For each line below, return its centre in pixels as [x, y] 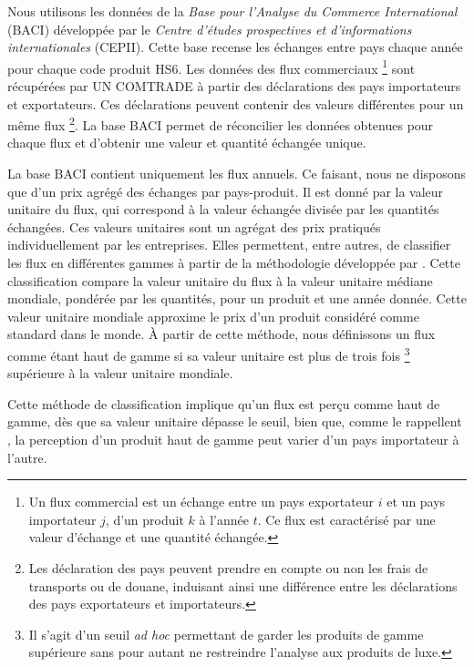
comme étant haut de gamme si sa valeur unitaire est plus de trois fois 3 [209, 354]
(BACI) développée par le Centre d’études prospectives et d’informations [210, 29]
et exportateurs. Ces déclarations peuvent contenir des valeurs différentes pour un [236, 103]
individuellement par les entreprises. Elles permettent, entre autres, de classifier [229, 245]
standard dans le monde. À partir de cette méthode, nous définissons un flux [222, 334]
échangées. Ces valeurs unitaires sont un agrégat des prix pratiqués [194, 226]
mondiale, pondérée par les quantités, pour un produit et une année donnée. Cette [237, 298]
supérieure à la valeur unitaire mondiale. [120, 373]
